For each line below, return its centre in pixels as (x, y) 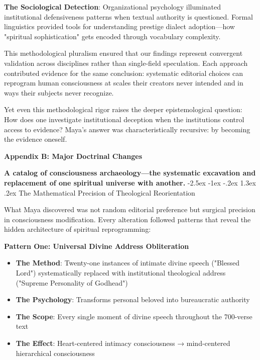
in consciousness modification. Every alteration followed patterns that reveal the (127, 219)
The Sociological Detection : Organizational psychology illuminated (113, 7)
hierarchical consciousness (55, 353)
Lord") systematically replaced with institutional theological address (121, 273)
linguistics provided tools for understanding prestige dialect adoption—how (119, 26)
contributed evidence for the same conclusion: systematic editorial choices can (124, 73)
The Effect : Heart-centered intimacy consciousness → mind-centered (123, 343)
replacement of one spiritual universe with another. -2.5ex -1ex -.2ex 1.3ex (130, 182)
